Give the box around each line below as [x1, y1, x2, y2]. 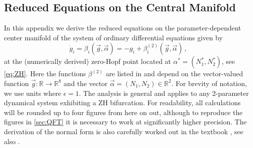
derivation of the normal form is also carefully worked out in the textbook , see [4, 126, 244, 136]
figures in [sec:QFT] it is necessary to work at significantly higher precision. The [4, 117, 247, 127]
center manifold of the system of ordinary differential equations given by [4, 32, 223, 42]
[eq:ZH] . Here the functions [4, 68, 86, 79]
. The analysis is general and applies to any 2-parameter [79, 88, 249, 98]
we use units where [4, 88, 61, 98]
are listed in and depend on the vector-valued [105, 68, 243, 79]
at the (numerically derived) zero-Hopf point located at [4, 56, 171, 66]
